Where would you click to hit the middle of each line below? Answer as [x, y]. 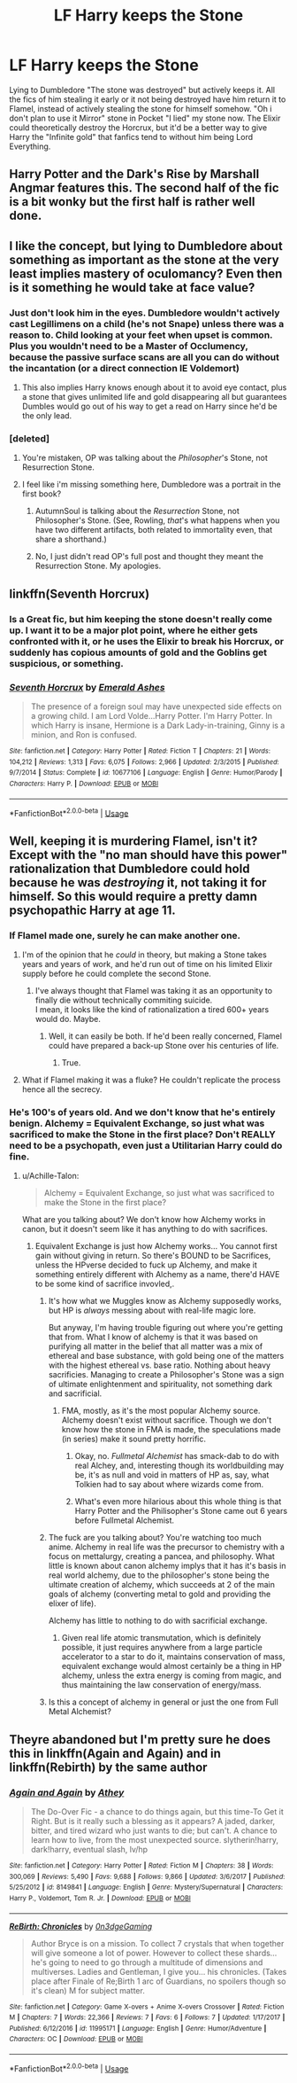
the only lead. [47, 416]
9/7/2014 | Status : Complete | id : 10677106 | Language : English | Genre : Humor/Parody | [146, 773]
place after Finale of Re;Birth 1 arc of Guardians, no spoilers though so [158, 1981]
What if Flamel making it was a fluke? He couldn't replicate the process [151, 1080]
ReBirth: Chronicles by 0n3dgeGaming [81, 1926]
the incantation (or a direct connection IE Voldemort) [125, 368]
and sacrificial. [75, 1393]
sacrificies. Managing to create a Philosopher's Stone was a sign [166, 1375]
